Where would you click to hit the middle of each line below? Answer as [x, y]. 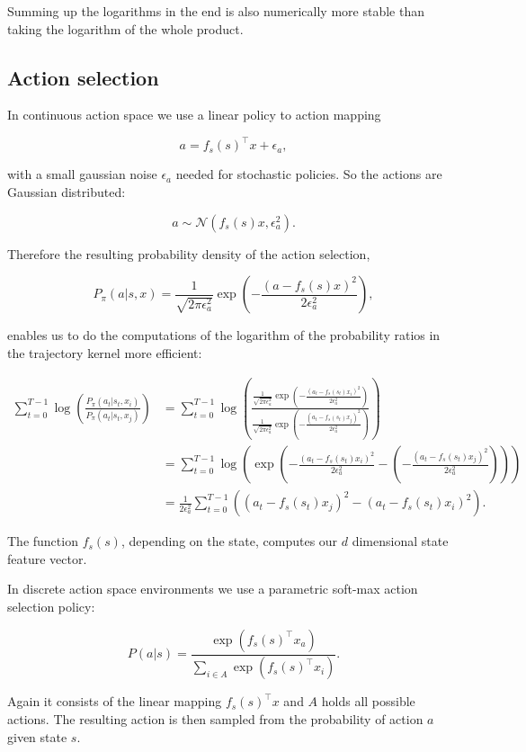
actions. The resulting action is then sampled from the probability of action [215, 719]
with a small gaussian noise [82, 174]
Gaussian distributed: [67, 192]
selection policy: [51, 607]
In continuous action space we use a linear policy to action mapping [194, 115]
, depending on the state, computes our [229, 541]
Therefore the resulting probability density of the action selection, [189, 253]
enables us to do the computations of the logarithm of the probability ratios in [224, 335]
